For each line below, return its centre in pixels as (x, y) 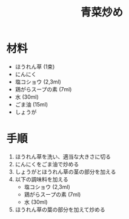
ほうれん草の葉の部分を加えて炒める (60, 209)
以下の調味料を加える (41, 179)
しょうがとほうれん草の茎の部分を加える (65, 172)
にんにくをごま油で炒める (47, 164)
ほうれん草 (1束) (35, 67)
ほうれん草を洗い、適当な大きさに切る (63, 156)
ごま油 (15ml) (31, 104)
